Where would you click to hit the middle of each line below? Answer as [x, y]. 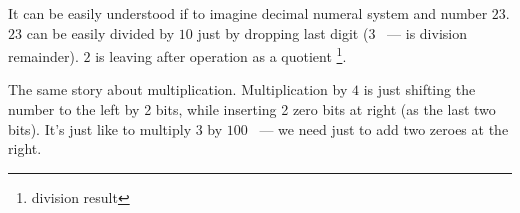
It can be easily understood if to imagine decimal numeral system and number [248, 13]
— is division [427, 32]
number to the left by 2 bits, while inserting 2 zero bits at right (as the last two [252, 109]
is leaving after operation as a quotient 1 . [221, 54]
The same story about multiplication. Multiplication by [178, 89]
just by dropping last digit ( [283, 32]
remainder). [43, 55]
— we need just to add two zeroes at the [384, 128]
